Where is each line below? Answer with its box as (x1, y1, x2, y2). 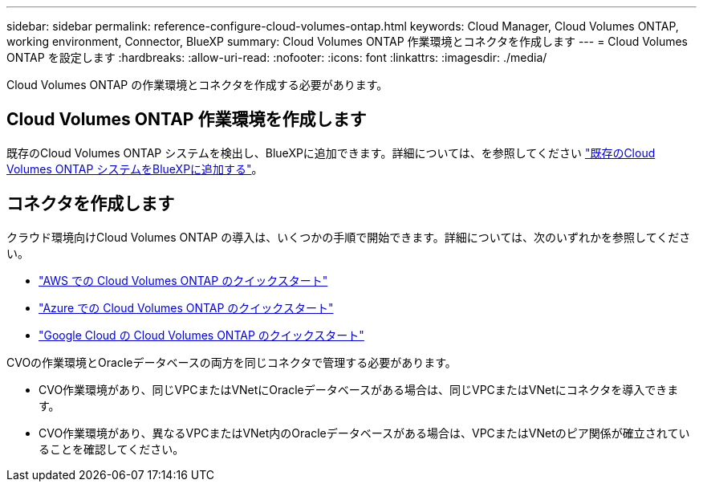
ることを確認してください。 (39, 441, 185, 456)
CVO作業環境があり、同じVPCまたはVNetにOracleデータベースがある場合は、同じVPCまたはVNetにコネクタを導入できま (39, 382, 679, 396)
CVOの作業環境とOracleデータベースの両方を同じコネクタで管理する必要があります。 (6, 355, 457, 369)
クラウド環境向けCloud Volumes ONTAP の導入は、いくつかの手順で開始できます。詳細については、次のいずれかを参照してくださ (6, 230, 691, 244)
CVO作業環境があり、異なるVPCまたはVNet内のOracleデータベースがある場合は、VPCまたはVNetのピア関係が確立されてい (39, 425, 690, 440)
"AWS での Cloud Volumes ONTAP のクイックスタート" (39, 273, 328, 287)
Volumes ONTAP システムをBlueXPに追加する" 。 (6, 161, 263, 176)
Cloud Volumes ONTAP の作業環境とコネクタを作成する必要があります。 (6, 78, 388, 91)
